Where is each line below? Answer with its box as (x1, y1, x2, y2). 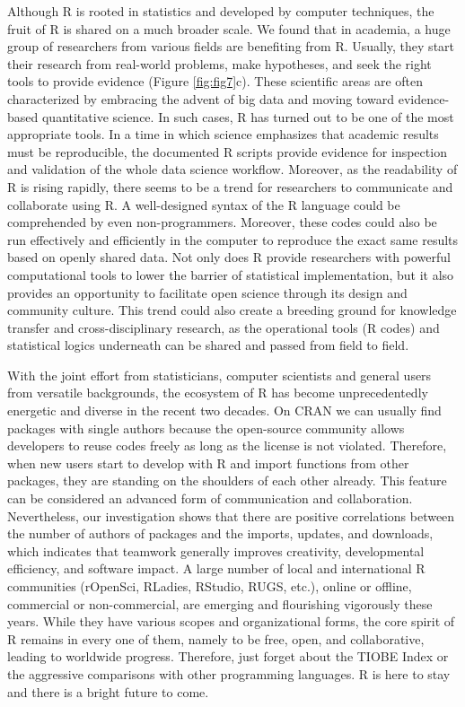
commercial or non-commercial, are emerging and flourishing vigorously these (7, 594, 433, 613)
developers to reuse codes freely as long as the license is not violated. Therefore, (7, 436, 447, 455)
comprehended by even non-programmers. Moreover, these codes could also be (7, 213, 437, 231)
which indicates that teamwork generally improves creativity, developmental (7, 541, 425, 560)
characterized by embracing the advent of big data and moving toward (7, 89, 395, 108)
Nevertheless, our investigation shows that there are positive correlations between (7, 506, 455, 525)
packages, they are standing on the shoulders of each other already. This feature (7, 471, 447, 490)
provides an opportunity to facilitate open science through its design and (7, 283, 408, 301)
